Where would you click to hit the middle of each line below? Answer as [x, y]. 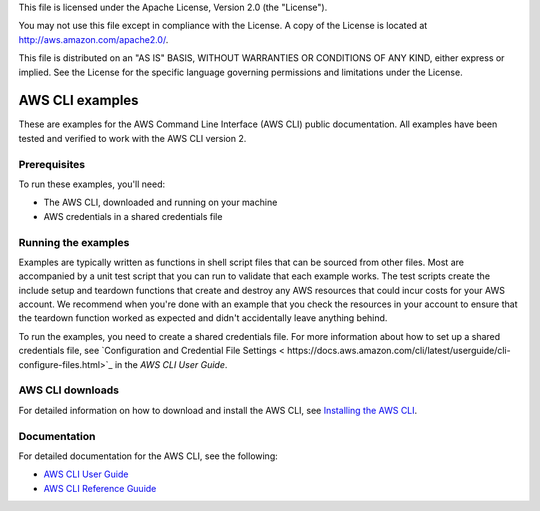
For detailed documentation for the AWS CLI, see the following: [148, 456]
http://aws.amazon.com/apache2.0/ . [93, 39]
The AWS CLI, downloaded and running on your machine [160, 202]
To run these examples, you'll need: [92, 184]
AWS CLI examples [78, 100]
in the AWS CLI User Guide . [171, 364]
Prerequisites [51, 164]
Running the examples [74, 242]
